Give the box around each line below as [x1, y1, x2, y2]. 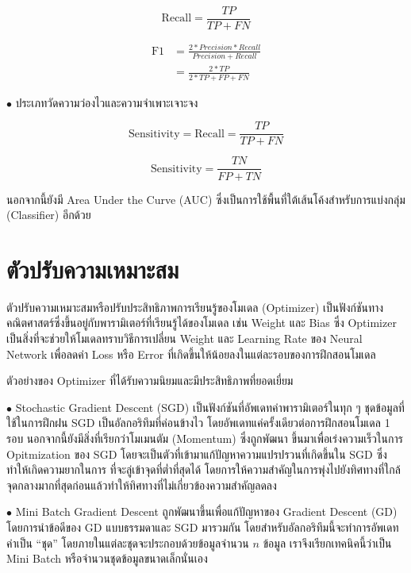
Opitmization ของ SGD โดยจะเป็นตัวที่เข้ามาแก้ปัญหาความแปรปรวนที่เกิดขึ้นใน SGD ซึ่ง [6, 445, 387, 462]
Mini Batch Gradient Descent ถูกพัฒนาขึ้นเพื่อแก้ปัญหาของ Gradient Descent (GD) [15, 503, 398, 520]
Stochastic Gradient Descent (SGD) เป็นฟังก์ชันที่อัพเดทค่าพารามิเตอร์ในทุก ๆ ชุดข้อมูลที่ [15, 398, 405, 415]
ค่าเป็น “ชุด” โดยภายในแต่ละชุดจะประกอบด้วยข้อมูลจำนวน [6, 534, 249, 551]
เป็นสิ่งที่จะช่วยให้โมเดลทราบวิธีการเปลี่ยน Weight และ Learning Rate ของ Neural [6, 330, 363, 346]
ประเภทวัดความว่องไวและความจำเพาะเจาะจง [15, 94, 198, 110]
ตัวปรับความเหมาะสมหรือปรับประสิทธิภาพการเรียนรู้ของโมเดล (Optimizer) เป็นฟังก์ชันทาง [6, 298, 384, 315]
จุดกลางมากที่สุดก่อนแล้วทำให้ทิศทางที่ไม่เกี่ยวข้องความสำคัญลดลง [6, 476, 277, 493]
